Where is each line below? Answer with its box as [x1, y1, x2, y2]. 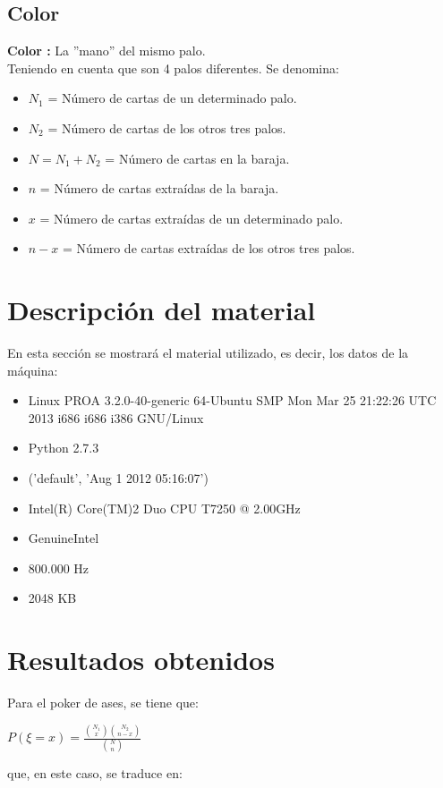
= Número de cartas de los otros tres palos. [47, 118, 286, 137]
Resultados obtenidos [7, 641, 275, 678]
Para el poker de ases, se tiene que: [7, 693, 199, 712]
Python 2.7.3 [28, 438, 99, 457]
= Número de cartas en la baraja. [105, 148, 290, 167]
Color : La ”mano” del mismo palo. [7, 41, 206, 60]
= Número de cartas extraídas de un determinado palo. [39, 208, 344, 227]
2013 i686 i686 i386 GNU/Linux [28, 408, 204, 427]
